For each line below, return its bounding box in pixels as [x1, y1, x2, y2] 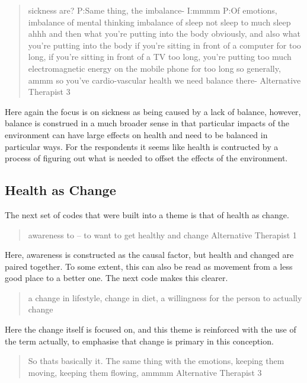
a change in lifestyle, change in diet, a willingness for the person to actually [28, 291, 302, 304]
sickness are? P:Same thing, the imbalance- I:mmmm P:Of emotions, [28, 4, 277, 16]
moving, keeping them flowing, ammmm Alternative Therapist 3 [28, 366, 262, 378]
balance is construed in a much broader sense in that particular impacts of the [5, 117, 290, 129]
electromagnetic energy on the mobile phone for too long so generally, [28, 62, 281, 74]
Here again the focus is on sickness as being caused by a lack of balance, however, [5, 105, 301, 117]
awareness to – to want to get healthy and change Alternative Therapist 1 [28, 228, 297, 241]
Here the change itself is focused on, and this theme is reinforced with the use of [5, 323, 296, 336]
